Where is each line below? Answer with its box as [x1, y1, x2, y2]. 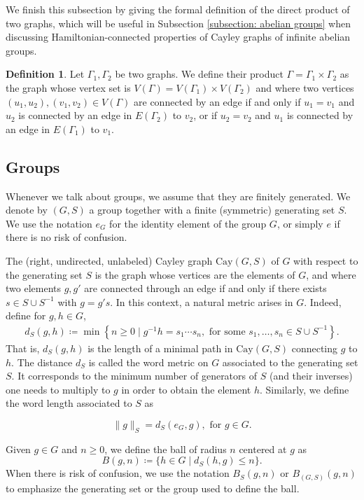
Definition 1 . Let [6, 67, 85, 81]
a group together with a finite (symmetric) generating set [89, 202, 335, 217]
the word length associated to [6, 396, 132, 410]
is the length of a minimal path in [87, 340, 233, 355]
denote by [6, 202, 48, 217]
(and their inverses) [269, 368, 353, 383]
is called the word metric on [88, 354, 209, 369]
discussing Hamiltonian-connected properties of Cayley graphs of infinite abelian [6, 29, 351, 44]
